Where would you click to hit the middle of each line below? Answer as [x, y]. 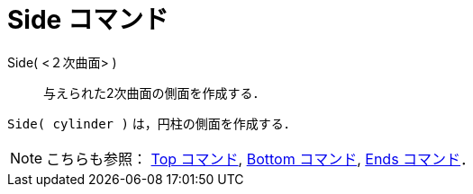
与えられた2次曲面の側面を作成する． [155, 93]
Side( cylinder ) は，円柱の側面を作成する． [152, 123]
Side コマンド [88, 20]
